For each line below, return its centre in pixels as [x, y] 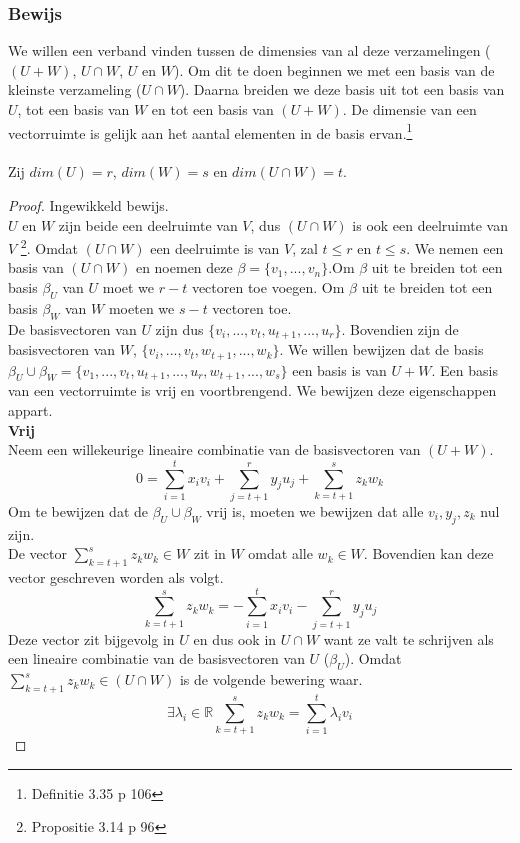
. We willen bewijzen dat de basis [381, 349]
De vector [37, 553]
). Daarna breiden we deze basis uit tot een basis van [342, 89]
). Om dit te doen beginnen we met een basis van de [334, 69]
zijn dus [179, 328]
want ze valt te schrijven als [408, 638]
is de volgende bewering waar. [271, 679]
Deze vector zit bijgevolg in [91, 638]
